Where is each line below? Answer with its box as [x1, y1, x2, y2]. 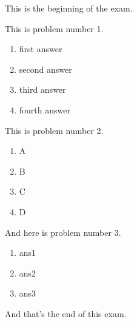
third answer [19, 83, 66, 96]
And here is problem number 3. [5, 226, 121, 238]
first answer [19, 42, 62, 55]
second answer [19, 62, 72, 75]
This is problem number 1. [5, 22, 104, 35]
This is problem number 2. [5, 124, 104, 136]
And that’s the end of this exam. [5, 307, 127, 320]
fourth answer [19, 103, 70, 116]
